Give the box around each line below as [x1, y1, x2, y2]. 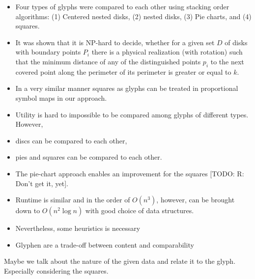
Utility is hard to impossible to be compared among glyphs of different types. [15, 109, 249, 119]
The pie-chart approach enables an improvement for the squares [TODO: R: [15, 168, 244, 178]
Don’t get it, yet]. [15, 178, 68, 188]
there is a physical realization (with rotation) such [91, 47, 243, 57]
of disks [225, 37, 248, 47]
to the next [210, 56, 244, 66]
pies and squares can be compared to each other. [15, 152, 162, 162]
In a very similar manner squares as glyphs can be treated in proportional [15, 83, 238, 93]
